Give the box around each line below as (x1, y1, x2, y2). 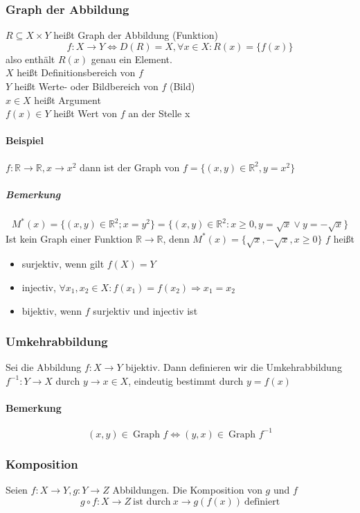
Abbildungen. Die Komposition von (112, 482, 262, 497)
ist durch (133, 496, 171, 507)
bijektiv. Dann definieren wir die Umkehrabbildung (125, 360, 342, 374)
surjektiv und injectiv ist (93, 303, 198, 318)
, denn (163, 231, 190, 245)
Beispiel (6, 133, 44, 148)
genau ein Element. (91, 51, 172, 66)
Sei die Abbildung (6, 360, 82, 374)
